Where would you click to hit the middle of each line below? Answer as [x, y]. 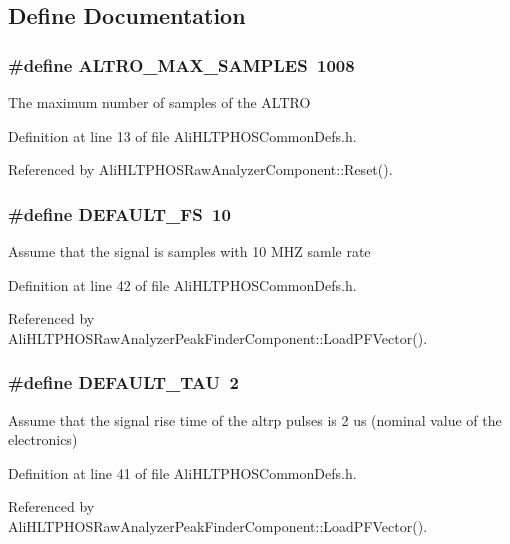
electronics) [43, 439]
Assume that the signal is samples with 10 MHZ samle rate [189, 251]
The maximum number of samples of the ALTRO [159, 102]
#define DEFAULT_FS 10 [119, 213]
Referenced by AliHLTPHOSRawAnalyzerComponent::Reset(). [200, 169]
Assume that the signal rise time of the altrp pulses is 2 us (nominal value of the [255, 419]
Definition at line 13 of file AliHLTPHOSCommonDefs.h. [182, 135]
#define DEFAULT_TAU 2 [123, 382]
